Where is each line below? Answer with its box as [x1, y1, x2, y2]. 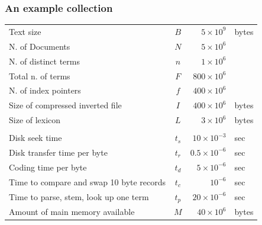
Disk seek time [9, 131, 62, 144]
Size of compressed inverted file [9, 99, 122, 111]
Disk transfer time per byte [9, 146, 108, 158]
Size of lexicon [9, 114, 61, 126]
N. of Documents [9, 40, 70, 52]
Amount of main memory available [9, 205, 135, 218]
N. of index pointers [9, 84, 81, 97]
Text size [9, 25, 41, 37]
